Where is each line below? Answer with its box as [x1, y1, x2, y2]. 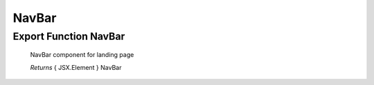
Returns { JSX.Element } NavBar [30, 63, 122, 71]
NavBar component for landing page [30, 51, 134, 59]
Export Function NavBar [12, 30, 125, 42]
